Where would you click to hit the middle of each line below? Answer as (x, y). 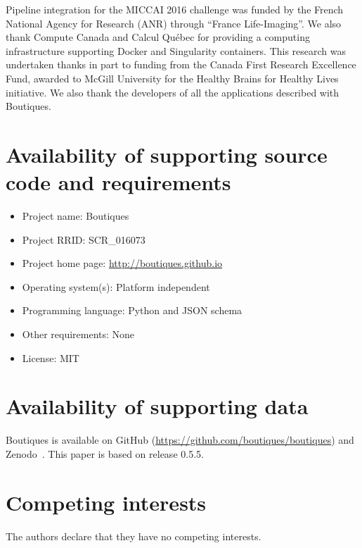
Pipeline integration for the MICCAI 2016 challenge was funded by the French (175, 9)
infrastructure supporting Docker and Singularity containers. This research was (176, 50)
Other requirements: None (78, 334)
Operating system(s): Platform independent (116, 286)
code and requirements (118, 182)
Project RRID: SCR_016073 (84, 239)
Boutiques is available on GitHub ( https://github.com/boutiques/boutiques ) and (180, 440)
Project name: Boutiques (76, 216)
